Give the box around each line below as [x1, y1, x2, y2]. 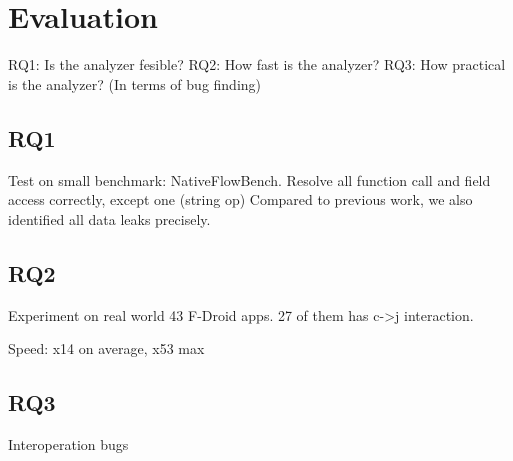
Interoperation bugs [8, 433, 129, 454]
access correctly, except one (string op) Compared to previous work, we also [8, 189, 473, 210]
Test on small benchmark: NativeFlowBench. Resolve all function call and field [8, 169, 491, 190]
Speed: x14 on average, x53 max [8, 338, 205, 359]
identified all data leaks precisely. [8, 208, 211, 229]
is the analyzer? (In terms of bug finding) [8, 73, 262, 94]
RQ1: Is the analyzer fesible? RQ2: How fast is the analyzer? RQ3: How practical [8, 54, 506, 75]
